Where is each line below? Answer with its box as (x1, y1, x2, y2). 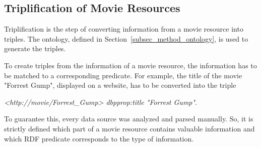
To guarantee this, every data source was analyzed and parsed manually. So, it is (4, 113, 253, 124)
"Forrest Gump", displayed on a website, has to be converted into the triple (4, 80, 236, 90)
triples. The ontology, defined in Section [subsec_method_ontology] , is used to (4, 33, 248, 44)
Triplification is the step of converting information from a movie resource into (4, 24, 243, 34)
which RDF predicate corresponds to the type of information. (4, 133, 194, 143)
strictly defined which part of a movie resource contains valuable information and (4, 123, 255, 133)
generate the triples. (4, 43, 66, 54)
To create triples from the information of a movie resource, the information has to (4, 60, 257, 70)
